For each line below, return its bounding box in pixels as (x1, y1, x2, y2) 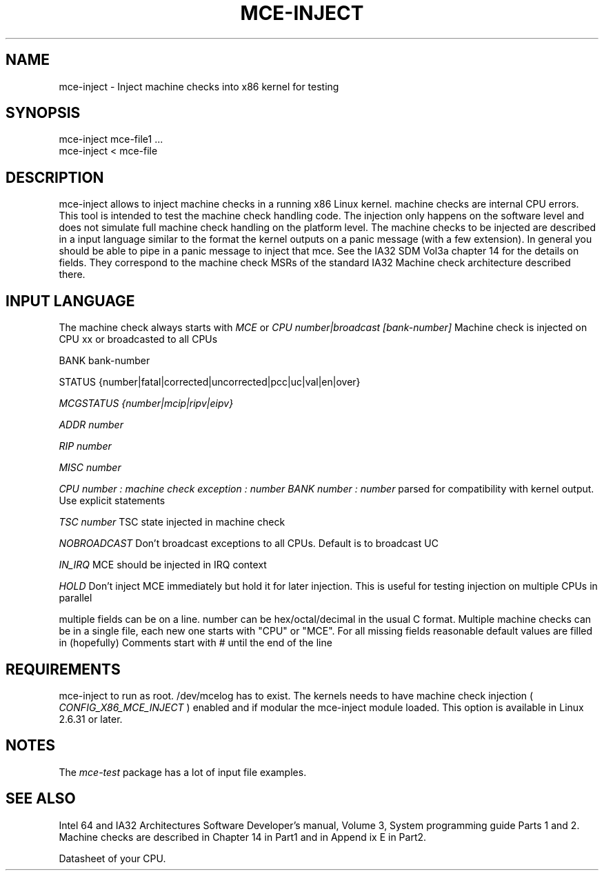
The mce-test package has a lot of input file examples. (59, 766, 307, 778)
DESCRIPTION (6, 168, 104, 186)
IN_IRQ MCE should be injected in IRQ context (59, 559, 267, 571)
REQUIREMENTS (6, 660, 121, 678)
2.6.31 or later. (59, 713, 123, 725)
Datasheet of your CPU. (59, 852, 166, 864)
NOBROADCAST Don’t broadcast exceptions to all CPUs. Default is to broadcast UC (59, 537, 439, 550)
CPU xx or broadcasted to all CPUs (59, 333, 218, 346)
